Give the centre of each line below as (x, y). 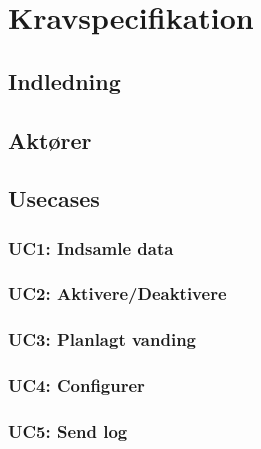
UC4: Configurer (76, 385)
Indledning (64, 80)
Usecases (54, 198)
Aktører (50, 139)
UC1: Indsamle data (91, 247)
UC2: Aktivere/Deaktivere (117, 293)
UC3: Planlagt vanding (102, 339)
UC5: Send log (68, 431)
